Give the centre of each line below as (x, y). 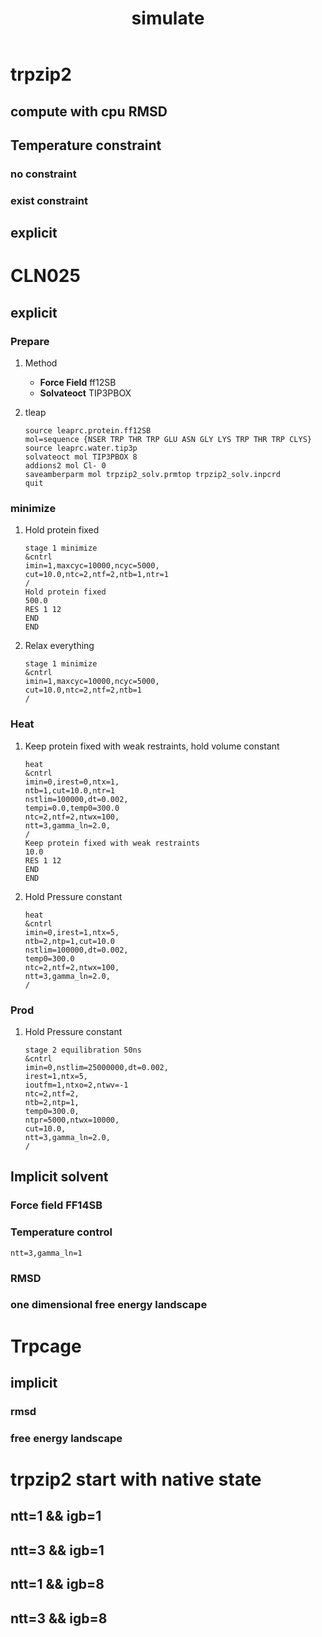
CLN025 (45, 276)
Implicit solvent (59, 1177)
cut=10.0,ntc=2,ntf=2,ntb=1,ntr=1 (96, 575)
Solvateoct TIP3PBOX (85, 393)
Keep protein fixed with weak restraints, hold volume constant (152, 746)
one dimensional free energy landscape (109, 1305)
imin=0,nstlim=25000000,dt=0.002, (96, 1067)
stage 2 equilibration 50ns (83, 1050)
